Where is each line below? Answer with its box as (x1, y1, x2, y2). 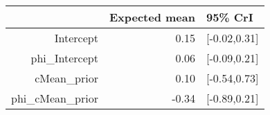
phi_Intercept (30, 50, 98, 66)
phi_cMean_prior (11, 90, 98, 106)
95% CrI (206, 9, 253, 25)
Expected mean (109, 9, 195, 25)
